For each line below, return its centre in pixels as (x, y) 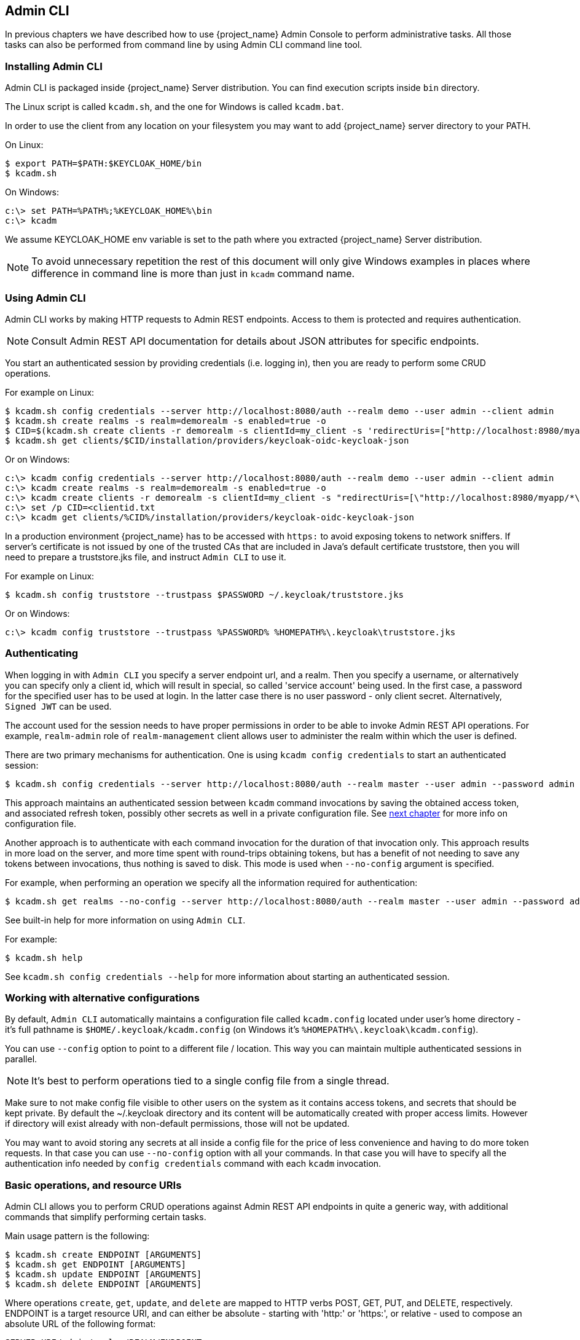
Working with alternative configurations (102, 998)
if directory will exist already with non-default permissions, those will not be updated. (177, 1124)
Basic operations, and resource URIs (93, 1185)
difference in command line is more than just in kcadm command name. (193, 274)
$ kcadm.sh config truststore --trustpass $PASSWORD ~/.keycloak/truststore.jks (205, 594)
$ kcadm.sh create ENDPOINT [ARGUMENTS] (104, 1255)
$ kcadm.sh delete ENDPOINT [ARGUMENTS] (104, 1284)
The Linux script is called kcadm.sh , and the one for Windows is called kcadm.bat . (174, 107)
